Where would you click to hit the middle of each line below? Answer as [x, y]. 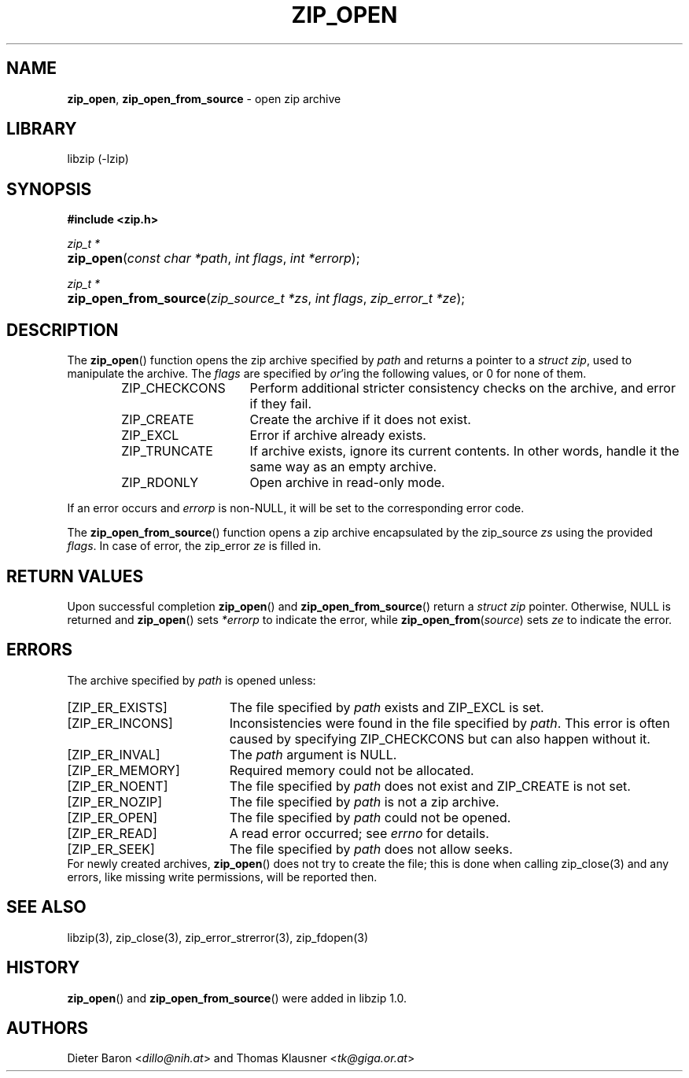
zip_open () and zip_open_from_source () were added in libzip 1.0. [237, 998]
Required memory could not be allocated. [352, 770]
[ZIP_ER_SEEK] [111, 849]
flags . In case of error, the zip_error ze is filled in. [194, 546]
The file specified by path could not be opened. [370, 817]
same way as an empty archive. [343, 467]
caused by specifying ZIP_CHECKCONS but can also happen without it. [440, 738]
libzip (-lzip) [98, 159]
